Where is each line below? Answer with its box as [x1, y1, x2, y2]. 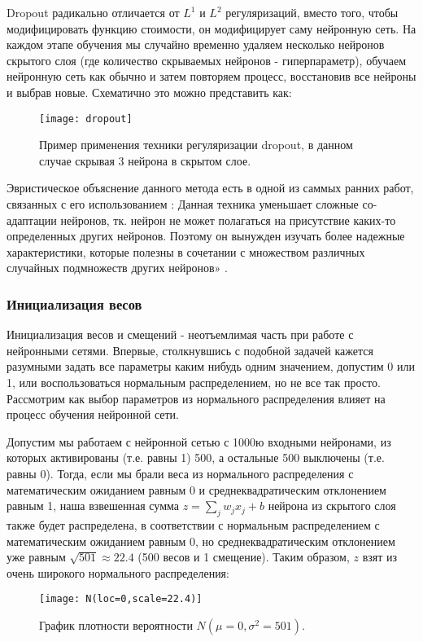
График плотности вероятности [39, 616, 193, 633]
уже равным [7, 548, 66, 565]
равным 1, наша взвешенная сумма [7, 497, 180, 514]
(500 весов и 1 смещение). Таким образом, [137, 548, 350, 565]
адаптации [7, 211, 57, 228]
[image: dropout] [39, 112, 133, 125]
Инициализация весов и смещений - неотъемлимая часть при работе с [7, 326, 354, 343]
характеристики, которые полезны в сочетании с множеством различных [7, 243, 365, 260]
